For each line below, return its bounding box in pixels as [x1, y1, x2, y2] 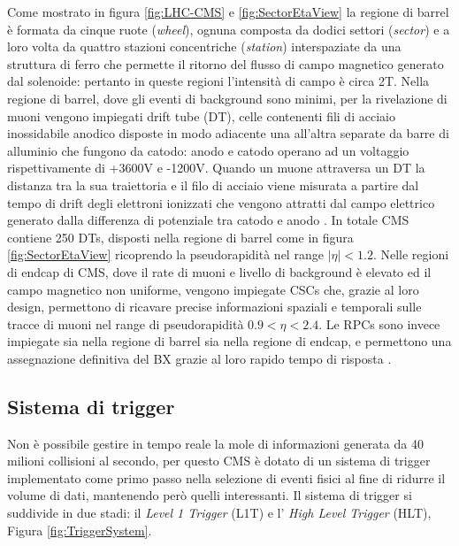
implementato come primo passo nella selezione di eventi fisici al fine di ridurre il [7, 468, 446, 487]
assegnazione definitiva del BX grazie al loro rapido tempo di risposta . [7, 349, 392, 367]
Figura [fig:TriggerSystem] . [7, 520, 152, 539]
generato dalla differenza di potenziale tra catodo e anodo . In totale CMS [7, 211, 409, 229]
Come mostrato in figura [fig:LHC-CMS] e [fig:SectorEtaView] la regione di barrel [7, 3, 449, 20]
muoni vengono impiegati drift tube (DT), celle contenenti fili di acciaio [7, 106, 395, 125]
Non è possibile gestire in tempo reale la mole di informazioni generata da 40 [7, 434, 424, 452]
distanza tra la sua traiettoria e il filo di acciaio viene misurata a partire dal [7, 175, 419, 194]
